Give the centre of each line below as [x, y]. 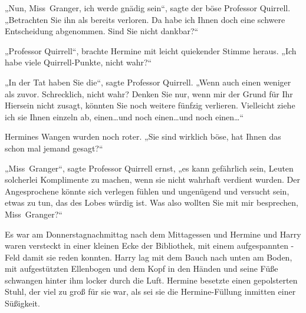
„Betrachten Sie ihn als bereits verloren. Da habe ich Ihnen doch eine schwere [145, 19]
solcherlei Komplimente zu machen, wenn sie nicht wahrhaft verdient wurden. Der [153, 179]
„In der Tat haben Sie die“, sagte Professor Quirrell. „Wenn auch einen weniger [148, 82]
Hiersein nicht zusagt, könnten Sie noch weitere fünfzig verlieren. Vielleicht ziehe [150, 105]
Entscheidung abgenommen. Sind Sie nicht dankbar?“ [102, 31]
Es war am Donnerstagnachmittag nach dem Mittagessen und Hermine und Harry [153, 234]
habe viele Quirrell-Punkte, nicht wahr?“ [78, 62]
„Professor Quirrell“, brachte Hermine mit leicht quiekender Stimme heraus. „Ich [151, 50]
